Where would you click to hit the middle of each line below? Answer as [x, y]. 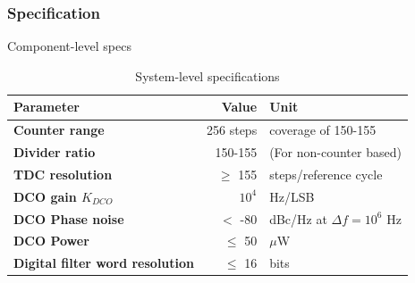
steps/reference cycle [326, 174]
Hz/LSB [292, 196]
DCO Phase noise [69, 218]
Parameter [47, 107]
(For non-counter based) [335, 152]
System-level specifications [207, 75]
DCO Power [51, 241]
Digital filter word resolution [104, 263]
